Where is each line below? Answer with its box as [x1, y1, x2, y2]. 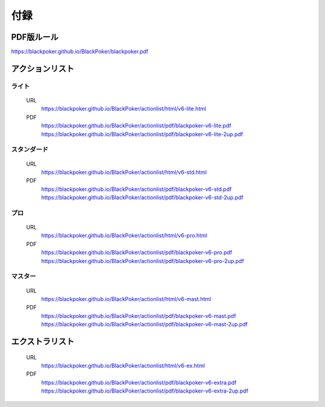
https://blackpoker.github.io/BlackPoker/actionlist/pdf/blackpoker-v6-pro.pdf [41, 249, 233, 256]
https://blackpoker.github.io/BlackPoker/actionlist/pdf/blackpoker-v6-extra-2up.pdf [41, 387, 249, 394]
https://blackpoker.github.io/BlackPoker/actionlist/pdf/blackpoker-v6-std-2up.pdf [41, 194, 244, 201]
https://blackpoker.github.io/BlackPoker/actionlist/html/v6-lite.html [41, 105, 207, 113]
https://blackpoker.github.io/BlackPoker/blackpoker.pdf [11, 48, 149, 55]
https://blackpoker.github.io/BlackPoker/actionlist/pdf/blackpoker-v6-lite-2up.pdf [41, 130, 243, 138]
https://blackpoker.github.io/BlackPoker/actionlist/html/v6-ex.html [41, 362, 205, 369]
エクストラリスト [11, 336, 75, 346]
